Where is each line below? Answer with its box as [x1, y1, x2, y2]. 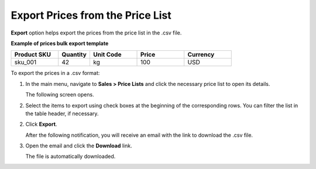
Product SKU [14, 50, 51, 58]
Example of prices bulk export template [11, 40, 109, 47]
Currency [187, 50, 215, 58]
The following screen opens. [25, 91, 94, 98]
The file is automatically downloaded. [25, 153, 116, 160]
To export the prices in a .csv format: [11, 70, 100, 77]
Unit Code [93, 50, 122, 58]
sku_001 [14, 58, 37, 67]
